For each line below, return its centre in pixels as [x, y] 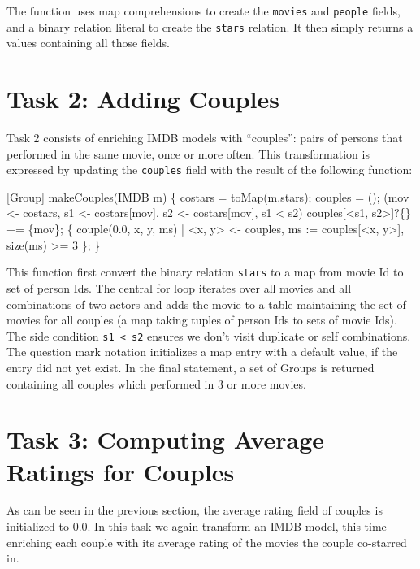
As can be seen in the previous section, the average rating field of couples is [195, 510]
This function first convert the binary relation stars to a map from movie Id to [205, 272]
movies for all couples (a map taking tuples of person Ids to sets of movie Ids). [202, 320]
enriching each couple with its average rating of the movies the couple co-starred [207, 542]
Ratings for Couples [121, 471]
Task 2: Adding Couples [143, 99]
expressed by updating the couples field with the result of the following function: [210, 169]
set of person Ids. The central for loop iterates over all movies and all [179, 287]
